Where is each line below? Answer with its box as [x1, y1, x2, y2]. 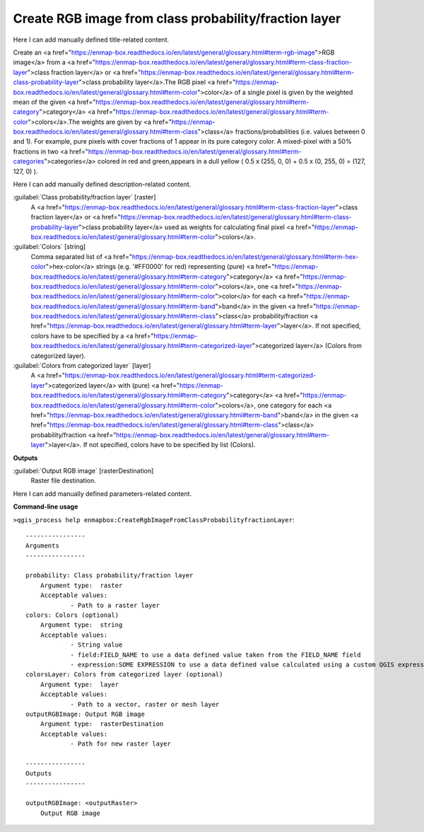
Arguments [25, 542, 59, 550]
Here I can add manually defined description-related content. [13, 180, 192, 189]
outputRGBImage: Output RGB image [25, 710, 145, 718]
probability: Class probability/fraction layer [25, 572, 194, 579]
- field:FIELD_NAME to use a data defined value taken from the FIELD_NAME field [70, 651, 361, 659]
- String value [70, 641, 123, 649]
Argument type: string [40, 621, 123, 629]
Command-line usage [13, 502, 78, 511]
